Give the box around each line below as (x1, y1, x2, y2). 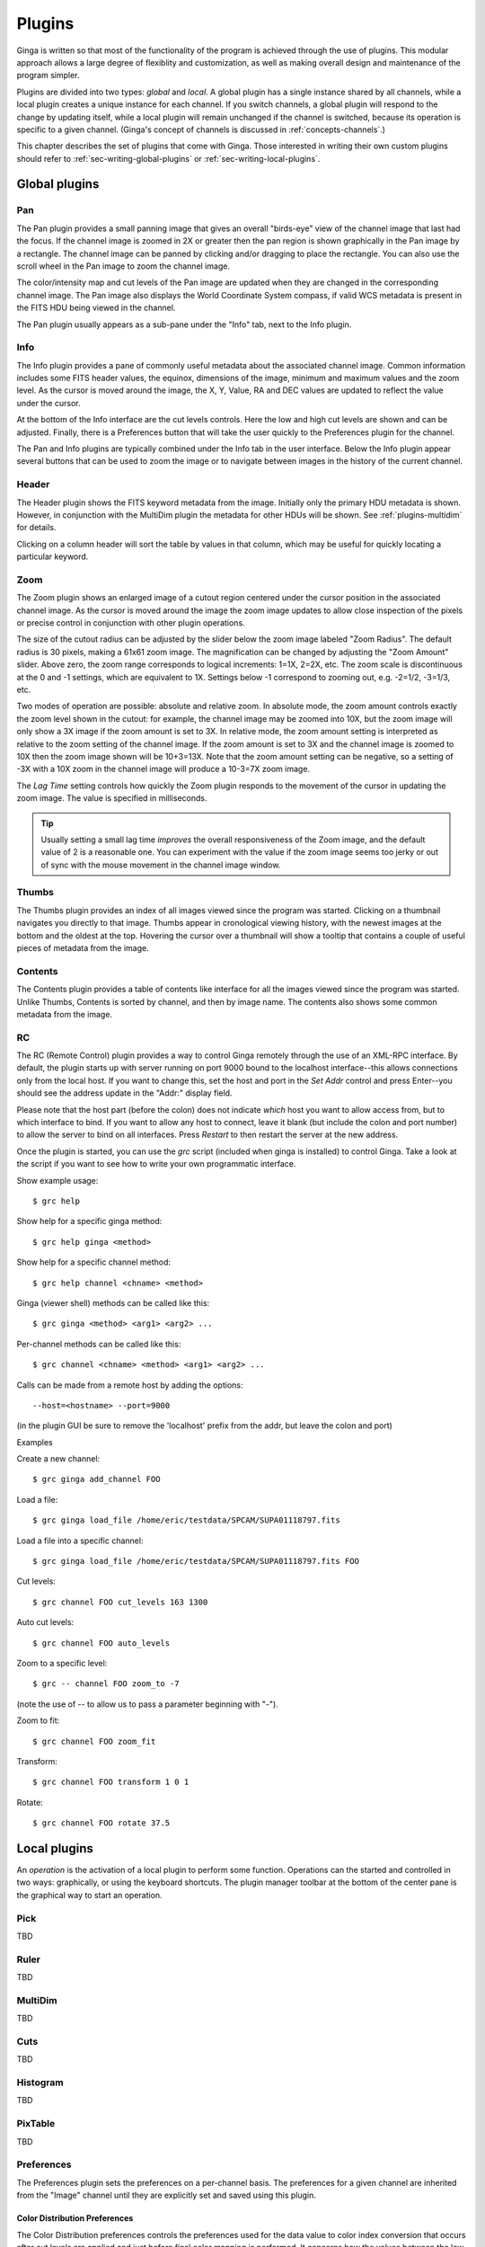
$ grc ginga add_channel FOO (32, 1474, 161, 1485)
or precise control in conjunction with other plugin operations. (16, 617, 246, 628)
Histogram (16, 2076, 64, 2089)
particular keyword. (16, 551, 89, 562)
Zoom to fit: (16, 1715, 60, 1726)
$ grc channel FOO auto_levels (32, 1638, 171, 1648)
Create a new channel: (16, 1453, 101, 1464)
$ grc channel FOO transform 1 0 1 (32, 1777, 190, 1788)
